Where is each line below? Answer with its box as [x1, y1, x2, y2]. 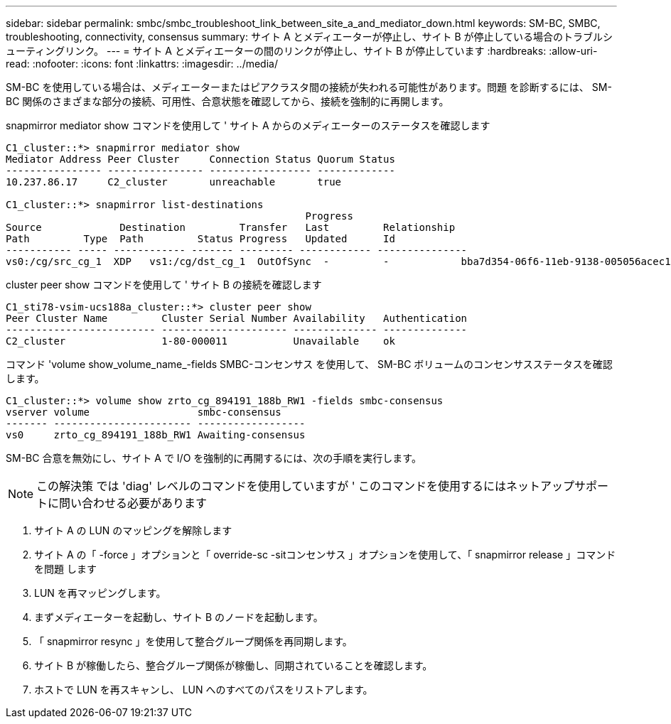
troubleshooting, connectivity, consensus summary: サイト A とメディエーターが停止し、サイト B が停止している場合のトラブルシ [6, 31, 613, 43]
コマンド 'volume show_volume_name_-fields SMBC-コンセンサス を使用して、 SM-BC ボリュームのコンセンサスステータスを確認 [6, 358, 613, 370]
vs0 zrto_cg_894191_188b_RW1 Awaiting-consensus [6, 429, 306, 441]
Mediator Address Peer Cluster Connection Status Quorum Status [6, 153, 395, 165]
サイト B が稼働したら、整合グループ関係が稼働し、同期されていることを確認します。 [34, 659, 433, 671]
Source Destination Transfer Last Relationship [6, 222, 456, 233]
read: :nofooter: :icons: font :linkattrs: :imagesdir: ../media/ [6, 58, 278, 70]
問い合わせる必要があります [59, 496, 208, 510]
